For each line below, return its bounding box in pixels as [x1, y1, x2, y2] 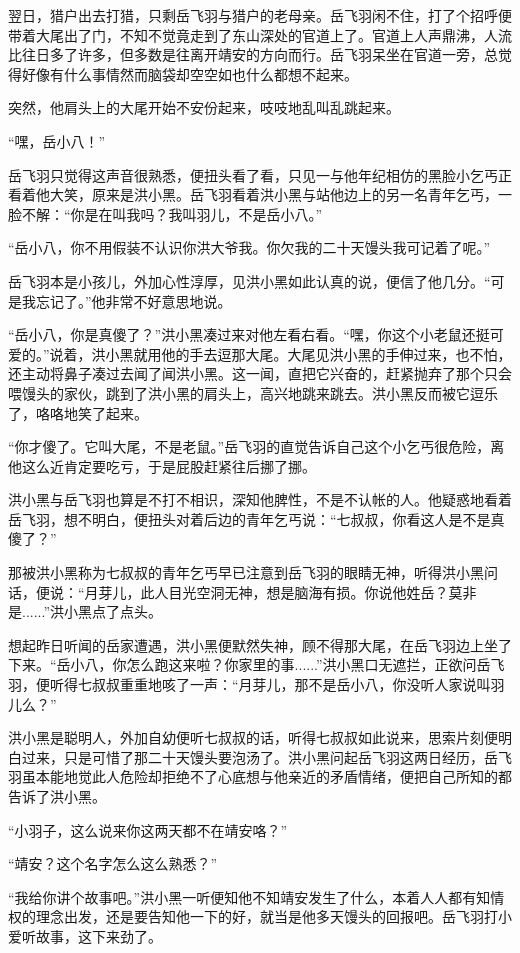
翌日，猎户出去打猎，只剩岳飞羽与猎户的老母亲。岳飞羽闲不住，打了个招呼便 [8, 5, 512, 25]
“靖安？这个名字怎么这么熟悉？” [8, 853, 218, 874]
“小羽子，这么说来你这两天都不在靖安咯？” [8, 819, 288, 840]
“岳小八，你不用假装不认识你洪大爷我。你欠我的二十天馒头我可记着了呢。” [8, 237, 491, 258]
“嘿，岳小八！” [8, 130, 106, 151]
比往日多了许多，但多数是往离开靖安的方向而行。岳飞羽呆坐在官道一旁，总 [8, 44, 498, 65]
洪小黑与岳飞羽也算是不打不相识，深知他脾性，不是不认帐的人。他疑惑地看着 [8, 489, 512, 510]
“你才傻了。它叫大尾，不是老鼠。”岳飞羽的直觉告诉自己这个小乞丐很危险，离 [8, 436, 505, 457]
